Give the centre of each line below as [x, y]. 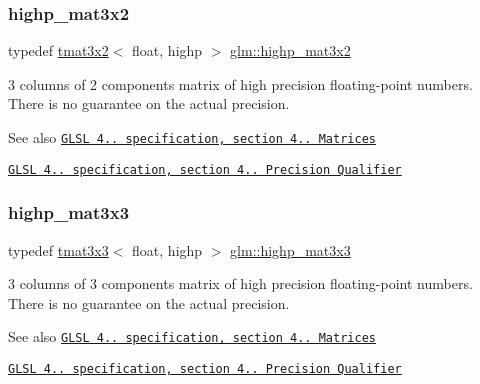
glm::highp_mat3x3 [290, 249]
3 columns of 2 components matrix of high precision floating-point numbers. [240, 83]
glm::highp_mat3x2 [290, 50]
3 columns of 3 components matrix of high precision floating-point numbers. [240, 283]
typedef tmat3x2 [58, 50]
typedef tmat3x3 [58, 249]
